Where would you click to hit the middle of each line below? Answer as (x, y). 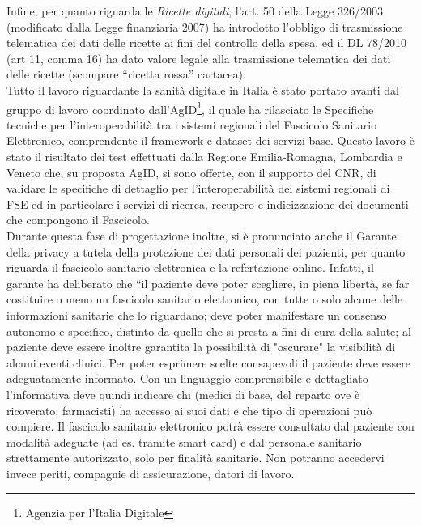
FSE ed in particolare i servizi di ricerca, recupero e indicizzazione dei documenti (208, 204)
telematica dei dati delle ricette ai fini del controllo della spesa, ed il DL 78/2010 (207, 42)
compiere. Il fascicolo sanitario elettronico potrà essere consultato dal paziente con (210, 426)
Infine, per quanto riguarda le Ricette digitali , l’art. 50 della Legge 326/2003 (195, 11)
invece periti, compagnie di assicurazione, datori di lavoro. (151, 473)
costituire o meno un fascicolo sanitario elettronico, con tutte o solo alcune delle (205, 299)
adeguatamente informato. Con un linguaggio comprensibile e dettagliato (187, 378)
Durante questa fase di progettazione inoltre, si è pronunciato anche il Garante (202, 235)
